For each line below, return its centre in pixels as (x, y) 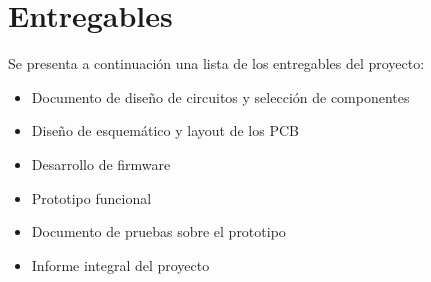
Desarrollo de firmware (101, 163)
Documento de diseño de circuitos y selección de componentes (220, 96)
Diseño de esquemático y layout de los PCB (165, 130)
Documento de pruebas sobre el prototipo (158, 231)
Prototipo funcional (91, 197)
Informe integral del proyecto (120, 264)
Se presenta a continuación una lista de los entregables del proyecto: (216, 63)
